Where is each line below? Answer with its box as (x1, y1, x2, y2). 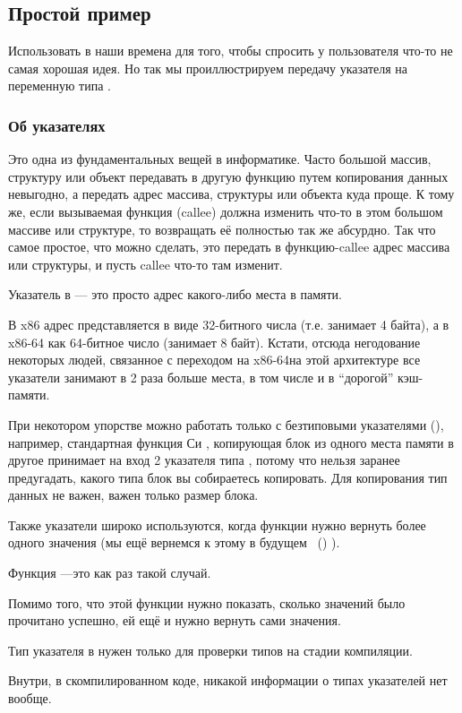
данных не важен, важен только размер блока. (8, 485, 259, 504)
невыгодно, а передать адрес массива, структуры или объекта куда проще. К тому (8, 185, 455, 203)
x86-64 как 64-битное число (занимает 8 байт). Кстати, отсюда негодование (8, 332, 421, 351)
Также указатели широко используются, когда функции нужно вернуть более (8, 515, 426, 534)
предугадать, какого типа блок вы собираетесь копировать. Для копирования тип (8, 468, 448, 486)
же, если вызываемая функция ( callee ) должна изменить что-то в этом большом (8, 202, 443, 220)
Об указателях (8, 114, 106, 136)
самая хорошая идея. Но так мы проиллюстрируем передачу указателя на (8, 58, 408, 77)
